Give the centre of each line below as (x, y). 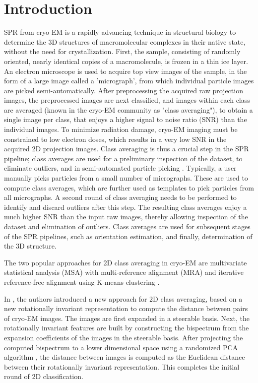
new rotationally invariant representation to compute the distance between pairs (126, 308)
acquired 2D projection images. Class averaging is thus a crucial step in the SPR (127, 149)
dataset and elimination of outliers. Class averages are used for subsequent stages (127, 226)
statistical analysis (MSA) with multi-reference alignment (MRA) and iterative (124, 272)
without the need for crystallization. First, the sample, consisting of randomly (122, 51)
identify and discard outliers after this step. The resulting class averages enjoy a (126, 207)
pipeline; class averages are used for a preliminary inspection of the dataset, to (123, 158)
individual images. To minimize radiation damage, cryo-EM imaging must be (121, 129)
